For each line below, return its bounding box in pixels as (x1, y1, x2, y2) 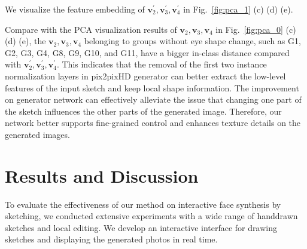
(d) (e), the (5, 35, 46, 47)
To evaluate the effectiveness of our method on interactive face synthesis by (5, 198, 281, 210)
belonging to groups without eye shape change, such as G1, (84, 35, 301, 47)
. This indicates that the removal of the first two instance (56, 58, 267, 70)
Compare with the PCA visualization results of (5, 23, 177, 35)
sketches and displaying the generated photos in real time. (5, 233, 218, 245)
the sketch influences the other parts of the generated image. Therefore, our (5, 104, 282, 117)
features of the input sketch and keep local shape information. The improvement (5, 81, 299, 94)
